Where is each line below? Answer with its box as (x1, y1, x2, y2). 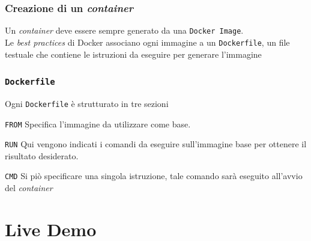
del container (5, 182, 53, 194)
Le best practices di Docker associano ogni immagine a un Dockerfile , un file (5, 35, 290, 48)
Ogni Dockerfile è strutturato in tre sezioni (5, 97, 169, 109)
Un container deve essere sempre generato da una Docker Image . (5, 24, 244, 37)
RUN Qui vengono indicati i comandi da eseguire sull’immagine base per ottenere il (5, 138, 307, 150)
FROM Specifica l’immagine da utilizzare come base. (5, 117, 191, 130)
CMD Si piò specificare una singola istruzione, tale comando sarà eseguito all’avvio (5, 169, 303, 182)
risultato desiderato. (5, 149, 79, 162)
